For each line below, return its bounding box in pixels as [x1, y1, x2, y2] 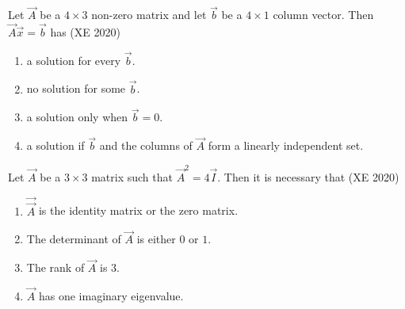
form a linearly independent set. [208, 137, 364, 154]
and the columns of [99, 137, 193, 154]
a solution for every [26, 51, 121, 68]
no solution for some [26, 80, 126, 97]
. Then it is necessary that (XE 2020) [217, 168, 399, 185]
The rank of [26, 259, 85, 276]
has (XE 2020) [50, 24, 120, 40]
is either [136, 231, 176, 247]
